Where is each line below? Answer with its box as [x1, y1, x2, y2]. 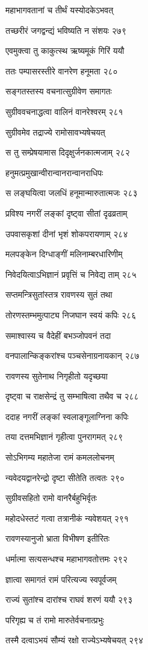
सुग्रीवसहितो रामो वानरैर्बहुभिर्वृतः [5, 491, 97, 504]
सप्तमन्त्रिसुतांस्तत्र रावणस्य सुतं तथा [5, 288, 113, 301]
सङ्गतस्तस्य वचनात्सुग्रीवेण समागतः [5, 85, 112, 97]
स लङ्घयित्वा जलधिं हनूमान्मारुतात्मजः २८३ [5, 186, 138, 199]
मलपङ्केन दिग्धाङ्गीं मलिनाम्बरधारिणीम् [5, 248, 123, 260]
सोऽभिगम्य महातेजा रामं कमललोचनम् [5, 451, 114, 464]
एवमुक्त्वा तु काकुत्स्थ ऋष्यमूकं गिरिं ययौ [5, 44, 125, 57]
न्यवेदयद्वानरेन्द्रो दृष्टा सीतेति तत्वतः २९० [5, 471, 125, 484]
